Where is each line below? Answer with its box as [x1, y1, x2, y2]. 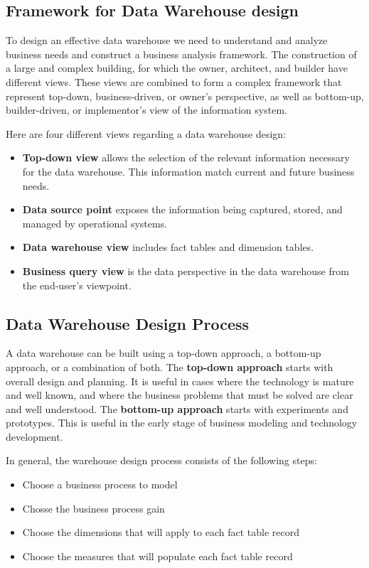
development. [6, 429, 63, 444]
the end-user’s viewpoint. [22, 277, 132, 292]
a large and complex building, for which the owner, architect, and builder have [6, 60, 348, 75]
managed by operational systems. [22, 215, 168, 230]
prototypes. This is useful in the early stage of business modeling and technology [6, 415, 358, 430]
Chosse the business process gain [22, 500, 165, 515]
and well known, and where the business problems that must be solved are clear [6, 387, 353, 402]
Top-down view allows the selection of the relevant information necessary [22, 150, 350, 165]
